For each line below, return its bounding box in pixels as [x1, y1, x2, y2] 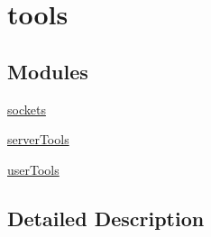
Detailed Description [7, 204, 205, 232]
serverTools [7, 130, 69, 149]
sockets [7, 99, 46, 118]
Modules [7, 57, 88, 85]
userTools [7, 160, 60, 178]
